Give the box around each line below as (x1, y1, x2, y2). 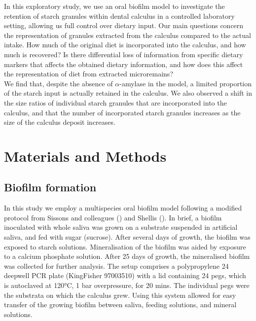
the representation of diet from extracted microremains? (4, 69, 173, 79)
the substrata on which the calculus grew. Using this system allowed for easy (4, 289, 236, 300)
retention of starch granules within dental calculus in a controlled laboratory (4, 10, 235, 21)
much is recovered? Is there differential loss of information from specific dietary (4, 49, 243, 59)
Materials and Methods (4, 145, 167, 166)
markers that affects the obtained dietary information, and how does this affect (4, 59, 243, 69)
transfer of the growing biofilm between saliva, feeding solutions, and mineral (4, 299, 237, 310)
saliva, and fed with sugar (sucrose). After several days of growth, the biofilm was (4, 232, 251, 242)
